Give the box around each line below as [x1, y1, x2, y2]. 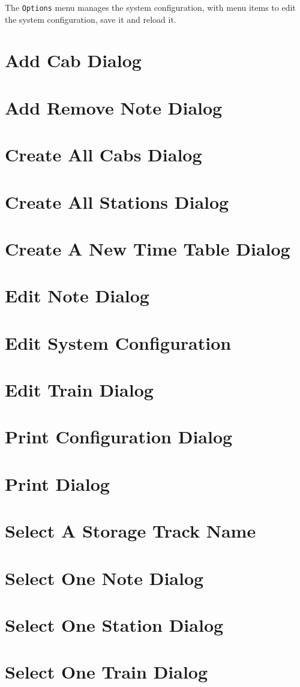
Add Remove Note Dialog [5, 95, 223, 119]
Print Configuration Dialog [5, 424, 233, 449]
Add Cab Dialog [5, 48, 142, 73]
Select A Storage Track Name [5, 518, 256, 543]
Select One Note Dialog [5, 565, 204, 590]
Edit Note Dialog [5, 283, 149, 308]
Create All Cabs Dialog [5, 142, 202, 167]
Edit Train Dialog [5, 377, 154, 402]
